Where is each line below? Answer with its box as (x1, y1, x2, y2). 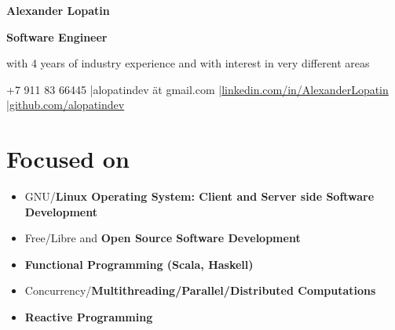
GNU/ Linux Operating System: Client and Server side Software (24, 188, 375, 205)
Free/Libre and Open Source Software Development (24, 230, 301, 246)
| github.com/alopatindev (6, 96, 125, 113)
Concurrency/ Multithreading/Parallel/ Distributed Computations (24, 282, 376, 299)
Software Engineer (6, 28, 108, 45)
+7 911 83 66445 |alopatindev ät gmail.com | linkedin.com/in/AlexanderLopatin (6, 81, 389, 97)
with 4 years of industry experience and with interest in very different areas (6, 55, 370, 71)
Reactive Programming (24, 309, 153, 325)
